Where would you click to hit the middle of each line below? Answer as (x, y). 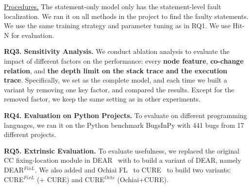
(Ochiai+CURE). (143, 179)
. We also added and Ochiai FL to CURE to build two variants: (133, 169)
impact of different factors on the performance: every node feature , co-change (124, 60)
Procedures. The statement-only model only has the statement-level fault (113, 6)
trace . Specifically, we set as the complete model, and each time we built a (116, 80)
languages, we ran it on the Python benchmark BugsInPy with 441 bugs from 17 (124, 125)
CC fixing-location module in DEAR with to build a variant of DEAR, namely (123, 160)
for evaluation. (33, 35)
